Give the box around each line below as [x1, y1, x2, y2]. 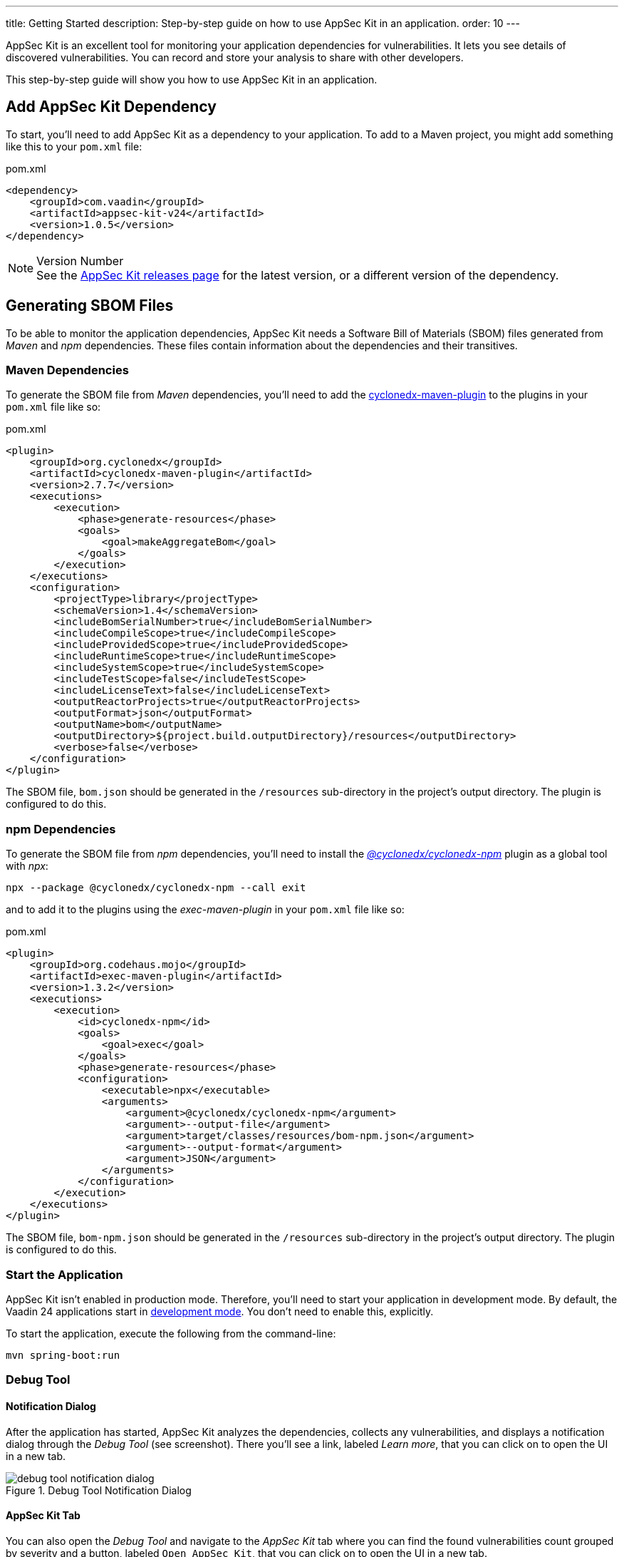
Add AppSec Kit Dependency [6, 98, 217, 116]
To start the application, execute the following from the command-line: [6, 1327, 336, 1340]
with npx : [6, 860, 48, 873]
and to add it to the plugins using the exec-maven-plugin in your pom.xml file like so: [6, 903, 405, 916]
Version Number [36, 253, 124, 268]
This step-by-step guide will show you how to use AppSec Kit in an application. [6, 73, 378, 86]
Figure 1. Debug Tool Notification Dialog [6, 1484, 192, 1496]
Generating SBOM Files [6, 297, 174, 315]
